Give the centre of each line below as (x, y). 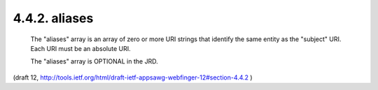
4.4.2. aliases (53, 18)
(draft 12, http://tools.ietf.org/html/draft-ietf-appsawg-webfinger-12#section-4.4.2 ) (133, 77)
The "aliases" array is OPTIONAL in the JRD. (94, 61)
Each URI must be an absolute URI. (80, 48)
